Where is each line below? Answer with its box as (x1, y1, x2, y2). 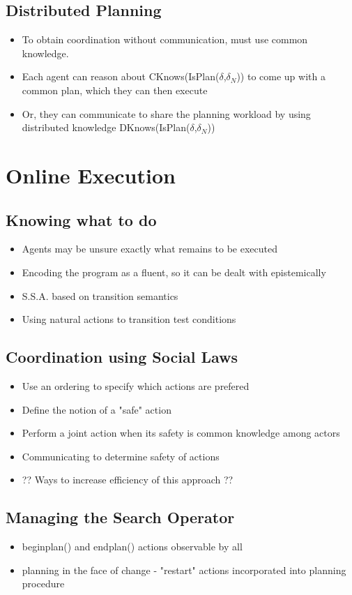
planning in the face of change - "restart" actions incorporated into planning (22, 562, 346, 577)
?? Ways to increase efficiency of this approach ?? (22, 472, 234, 487)
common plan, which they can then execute (22, 82, 208, 97)
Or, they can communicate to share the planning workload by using (22, 106, 311, 121)
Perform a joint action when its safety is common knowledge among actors (22, 425, 340, 440)
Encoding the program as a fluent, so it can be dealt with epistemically (22, 264, 326, 279)
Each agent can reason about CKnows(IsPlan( (22, 69, 220, 84)
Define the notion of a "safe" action (22, 402, 171, 416)
